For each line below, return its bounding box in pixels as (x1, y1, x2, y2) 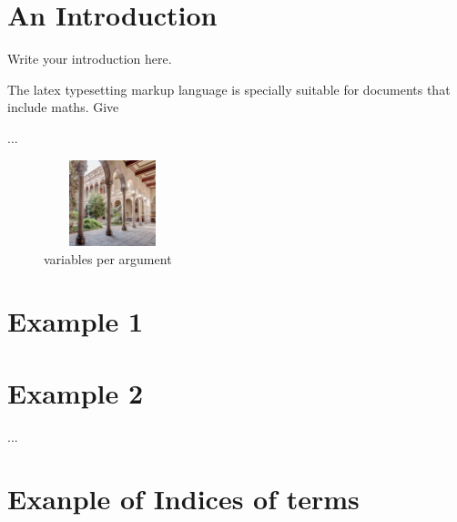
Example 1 (7, 302, 144, 340)
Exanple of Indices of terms (7, 480, 360, 517)
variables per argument (44, 249, 172, 268)
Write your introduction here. (7, 49, 172, 68)
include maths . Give (7, 97, 119, 117)
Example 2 (7, 374, 144, 411)
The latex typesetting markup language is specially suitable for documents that (7, 79, 451, 98)
